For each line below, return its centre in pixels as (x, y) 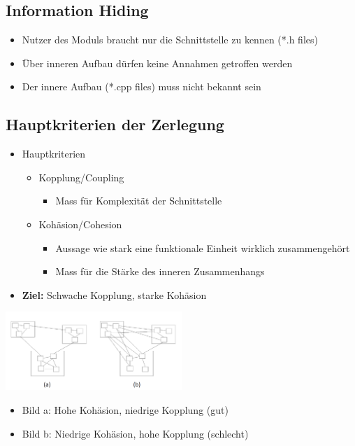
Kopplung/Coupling (81, 177)
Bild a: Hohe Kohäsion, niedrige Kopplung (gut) (125, 409)
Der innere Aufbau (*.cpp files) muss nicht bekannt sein (142, 86)
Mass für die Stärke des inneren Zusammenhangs (160, 271)
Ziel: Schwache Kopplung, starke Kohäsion (114, 294)
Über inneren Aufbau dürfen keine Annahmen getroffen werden (157, 63)
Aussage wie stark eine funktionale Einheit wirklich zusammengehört (203, 248)
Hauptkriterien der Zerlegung (115, 124)
